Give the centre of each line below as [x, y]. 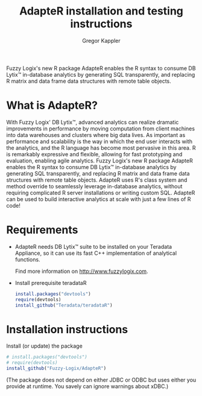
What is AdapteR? [52, 105]
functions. [27, 259]
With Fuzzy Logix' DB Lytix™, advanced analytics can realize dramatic [93, 122]
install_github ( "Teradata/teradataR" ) [64, 305]
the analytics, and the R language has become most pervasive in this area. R [101, 148]
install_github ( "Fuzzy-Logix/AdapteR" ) [56, 369]
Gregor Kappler [101, 40]
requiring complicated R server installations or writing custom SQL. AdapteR [101, 193]
